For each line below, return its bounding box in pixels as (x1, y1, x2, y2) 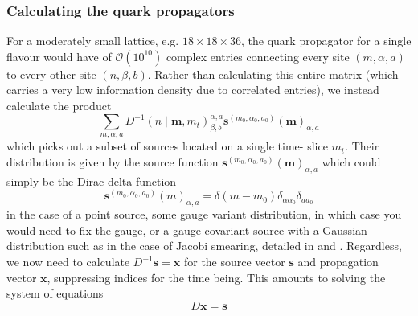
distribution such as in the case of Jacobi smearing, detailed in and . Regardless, (6, 237, 402, 254)
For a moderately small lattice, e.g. (6, 32, 179, 49)
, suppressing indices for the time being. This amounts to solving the (47, 269, 386, 285)
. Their (345, 137, 379, 154)
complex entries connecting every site (166, 47, 350, 64)
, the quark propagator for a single (241, 32, 412, 49)
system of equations (6, 285, 104, 302)
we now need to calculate (6, 253, 130, 270)
